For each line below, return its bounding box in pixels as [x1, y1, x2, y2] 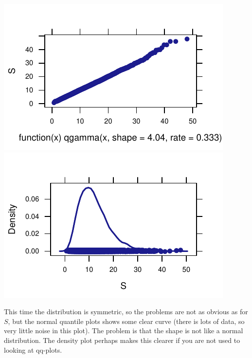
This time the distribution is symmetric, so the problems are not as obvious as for [4, 306, 248, 317]
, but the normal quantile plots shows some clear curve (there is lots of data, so [8, 316, 245, 326]
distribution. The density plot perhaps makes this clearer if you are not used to [4, 335, 240, 345]
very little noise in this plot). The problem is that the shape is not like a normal [4, 325, 243, 336]
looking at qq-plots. [4, 344, 62, 355]
